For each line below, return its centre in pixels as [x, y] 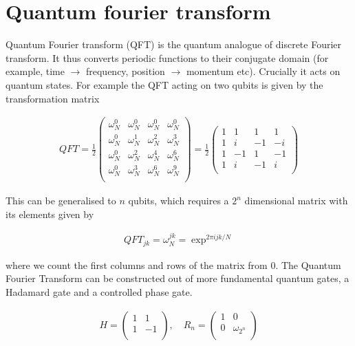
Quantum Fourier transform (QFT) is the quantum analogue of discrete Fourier [174, 44]
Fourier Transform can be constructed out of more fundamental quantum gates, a [177, 278]
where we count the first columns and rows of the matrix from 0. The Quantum [173, 264]
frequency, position [125, 71]
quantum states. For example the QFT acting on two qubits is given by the [164, 84]
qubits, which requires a [179, 201]
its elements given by [50, 214]
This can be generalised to [61, 201]
